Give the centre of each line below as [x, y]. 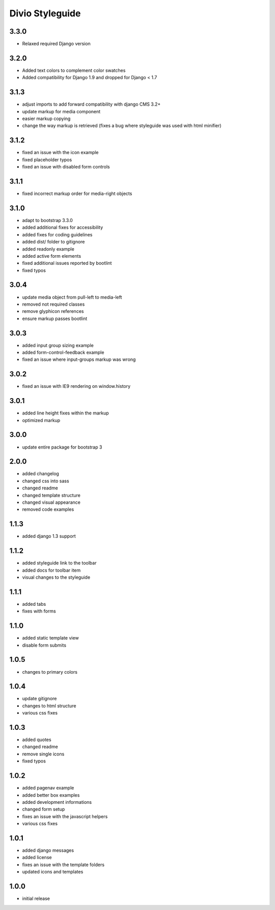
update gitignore [39, 699]
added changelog [41, 474]
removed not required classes [53, 304]
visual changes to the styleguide [56, 577]
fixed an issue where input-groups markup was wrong [79, 359]
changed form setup [44, 809]
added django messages [48, 850]
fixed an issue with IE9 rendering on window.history [76, 386]
